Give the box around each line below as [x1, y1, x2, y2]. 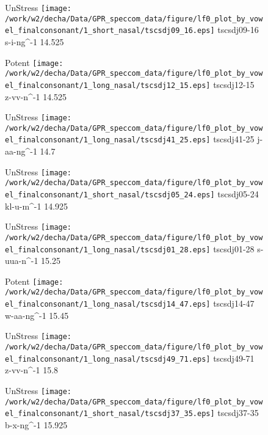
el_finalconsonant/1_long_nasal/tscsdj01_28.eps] [5, 245, 211, 254]
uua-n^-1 [5, 254, 38, 267]
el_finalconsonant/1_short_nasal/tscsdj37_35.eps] [5, 409, 215, 419]
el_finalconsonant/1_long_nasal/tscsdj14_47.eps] [5, 300, 211, 309]
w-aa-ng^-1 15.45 [5, 309, 69, 321]
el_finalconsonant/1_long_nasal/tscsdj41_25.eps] [5, 136, 211, 145]
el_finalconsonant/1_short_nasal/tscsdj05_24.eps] [5, 191, 215, 199]
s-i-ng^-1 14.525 [5, 35, 64, 48]
